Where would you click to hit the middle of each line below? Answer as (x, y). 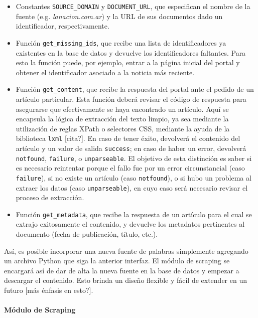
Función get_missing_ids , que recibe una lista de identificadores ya (121, 42)
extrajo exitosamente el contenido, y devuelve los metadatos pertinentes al (130, 224)
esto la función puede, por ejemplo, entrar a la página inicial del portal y (128, 62)
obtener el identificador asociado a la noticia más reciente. (105, 72)
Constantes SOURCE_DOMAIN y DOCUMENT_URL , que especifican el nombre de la (133, 6)
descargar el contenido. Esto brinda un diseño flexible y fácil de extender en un (125, 280)
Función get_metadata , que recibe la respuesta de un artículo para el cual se (134, 214)
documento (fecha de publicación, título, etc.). (87, 234)
